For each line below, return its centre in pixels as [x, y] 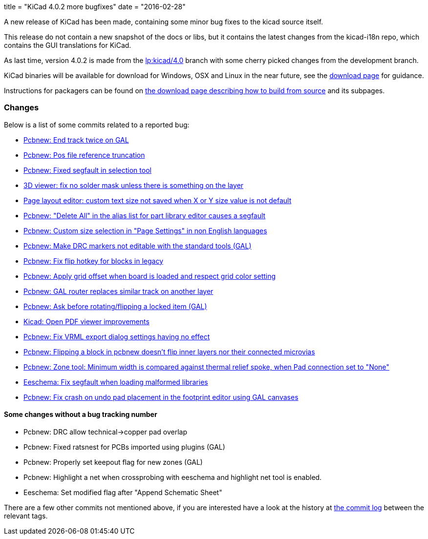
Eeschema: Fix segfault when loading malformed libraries [116, 382]
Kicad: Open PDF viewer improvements [86, 321]
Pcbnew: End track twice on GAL [76, 140]
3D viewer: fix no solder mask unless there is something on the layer [134, 185]
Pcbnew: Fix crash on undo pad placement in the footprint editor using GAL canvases [161, 397]
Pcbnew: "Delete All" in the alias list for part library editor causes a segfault [145, 215]
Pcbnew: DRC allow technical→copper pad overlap [105, 432]
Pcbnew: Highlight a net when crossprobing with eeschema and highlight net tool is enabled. [173, 477]
